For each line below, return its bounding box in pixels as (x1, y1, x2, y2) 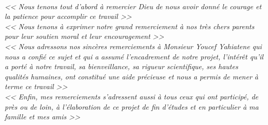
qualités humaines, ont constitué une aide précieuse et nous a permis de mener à (5, 71, 259, 81)
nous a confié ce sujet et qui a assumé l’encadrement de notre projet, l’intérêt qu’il (5, 51, 263, 61)
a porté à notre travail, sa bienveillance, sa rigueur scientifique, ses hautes (5, 61, 238, 72)
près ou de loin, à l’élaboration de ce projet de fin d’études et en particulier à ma (5, 101, 259, 112)
